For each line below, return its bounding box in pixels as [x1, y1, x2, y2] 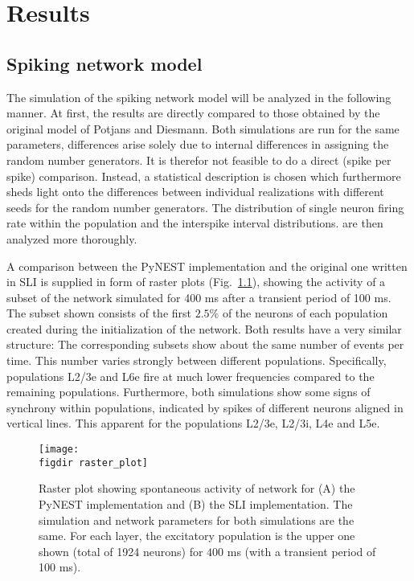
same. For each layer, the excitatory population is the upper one [39, 527, 355, 544]
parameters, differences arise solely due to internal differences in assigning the [6, 136, 389, 153]
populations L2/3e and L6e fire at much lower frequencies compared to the [6, 367, 375, 384]
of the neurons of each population [222, 305, 388, 321]
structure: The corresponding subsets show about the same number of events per [6, 336, 404, 353]
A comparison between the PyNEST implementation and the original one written [6, 257, 408, 274]
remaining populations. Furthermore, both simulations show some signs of [6, 383, 371, 400]
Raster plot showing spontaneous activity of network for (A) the [39, 480, 355, 497]
